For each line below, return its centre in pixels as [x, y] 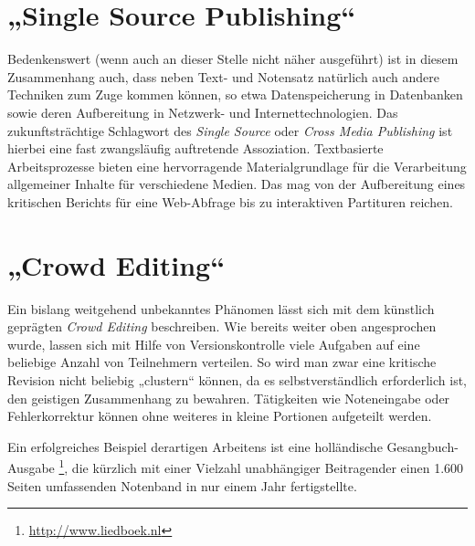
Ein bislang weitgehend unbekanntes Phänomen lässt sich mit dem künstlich [221, 308]
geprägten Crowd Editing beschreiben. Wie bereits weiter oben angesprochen [222, 326]
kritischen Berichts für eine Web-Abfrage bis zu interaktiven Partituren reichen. [230, 201]
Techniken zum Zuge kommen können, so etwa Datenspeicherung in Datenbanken [235, 94]
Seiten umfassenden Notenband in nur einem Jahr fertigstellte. [182, 485]
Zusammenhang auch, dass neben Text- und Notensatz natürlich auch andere [223, 76]
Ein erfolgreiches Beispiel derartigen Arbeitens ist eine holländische [195, 446]
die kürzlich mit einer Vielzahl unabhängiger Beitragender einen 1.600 [268, 467]
